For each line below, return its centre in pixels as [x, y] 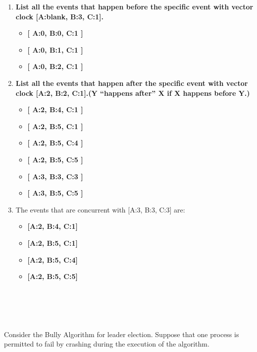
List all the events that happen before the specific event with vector [134, 6]
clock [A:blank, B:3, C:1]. [59, 16]
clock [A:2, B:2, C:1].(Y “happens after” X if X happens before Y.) [133, 93]
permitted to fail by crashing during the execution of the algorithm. [107, 344]
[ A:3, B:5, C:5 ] [55, 193]
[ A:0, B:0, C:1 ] [55, 33]
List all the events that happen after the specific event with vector [132, 83]
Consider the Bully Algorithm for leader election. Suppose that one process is [122, 334]
